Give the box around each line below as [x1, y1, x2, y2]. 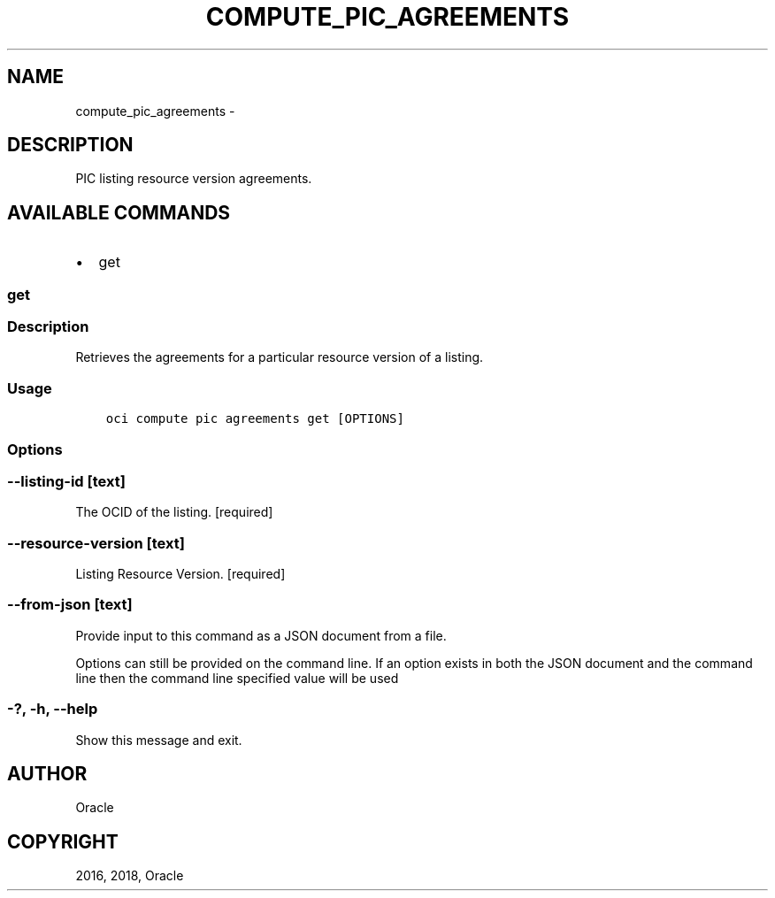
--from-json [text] [7, 595, 133, 614]
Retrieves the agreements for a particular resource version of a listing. [75, 349, 484, 365]
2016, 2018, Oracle [75, 868, 184, 884]
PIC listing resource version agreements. [75, 171, 312, 187]
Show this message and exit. [75, 732, 242, 748]
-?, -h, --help [7, 700, 98, 718]
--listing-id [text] [7, 472, 126, 490]
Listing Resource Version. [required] [75, 566, 286, 582]
